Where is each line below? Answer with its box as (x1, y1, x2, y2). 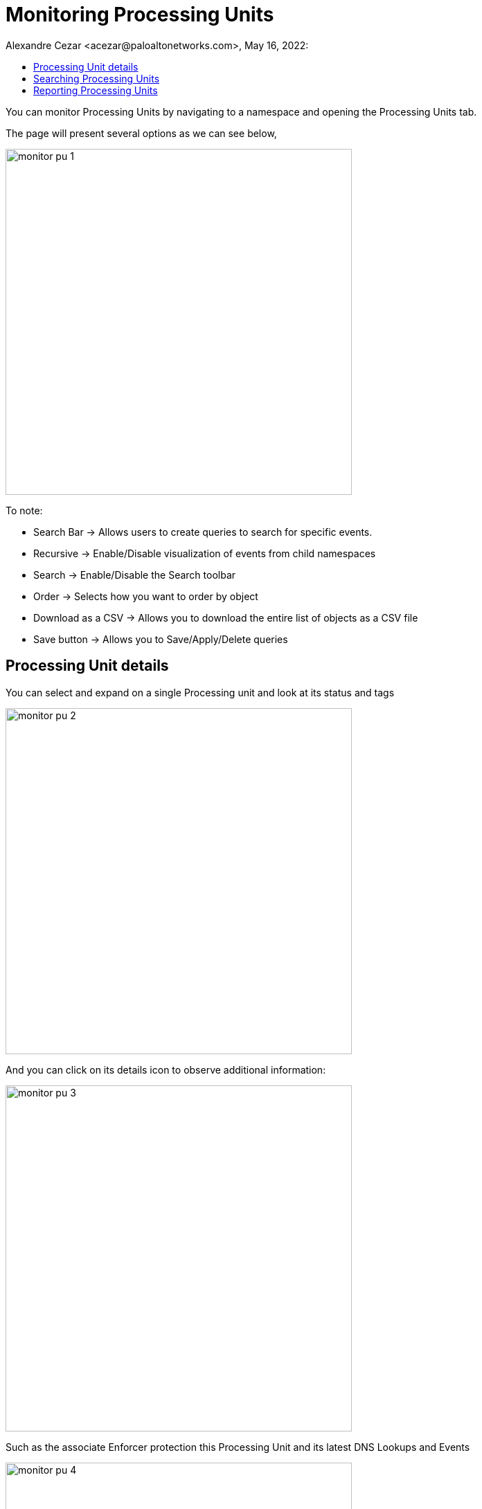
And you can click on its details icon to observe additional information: (6, 1063, 326, 1076)
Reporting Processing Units (33, 84, 158, 96)
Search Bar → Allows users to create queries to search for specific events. (33, 525, 373, 538)
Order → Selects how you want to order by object (33, 590, 258, 602)
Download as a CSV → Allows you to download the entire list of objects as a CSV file (33, 611, 418, 624)
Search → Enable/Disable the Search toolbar (33, 568, 236, 581)
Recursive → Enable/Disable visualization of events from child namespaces (33, 547, 376, 559)
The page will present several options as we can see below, (6, 127, 277, 139)
